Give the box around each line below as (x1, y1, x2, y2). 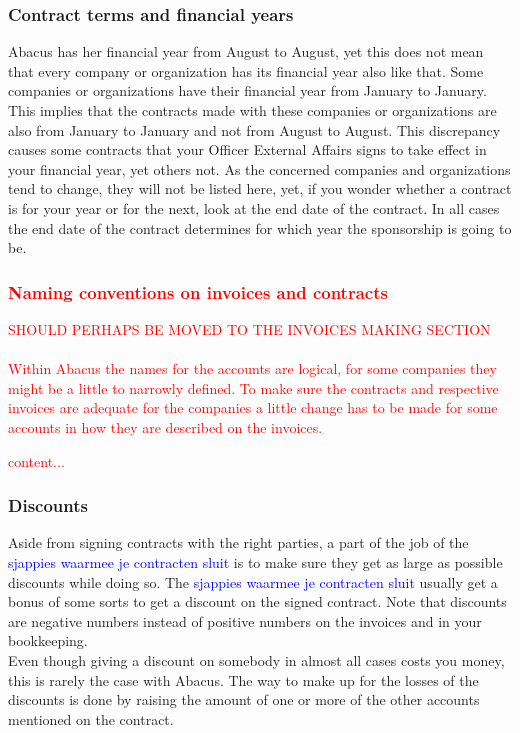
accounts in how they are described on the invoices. (8, 416, 323, 437)
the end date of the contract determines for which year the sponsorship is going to (8, 217, 512, 238)
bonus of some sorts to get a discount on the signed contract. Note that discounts (8, 591, 507, 612)
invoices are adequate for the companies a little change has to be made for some (8, 397, 498, 418)
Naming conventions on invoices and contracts (8, 279, 388, 304)
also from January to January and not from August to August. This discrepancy (8, 119, 501, 140)
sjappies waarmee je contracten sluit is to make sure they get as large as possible (8, 551, 503, 572)
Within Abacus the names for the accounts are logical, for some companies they (8, 358, 497, 379)
